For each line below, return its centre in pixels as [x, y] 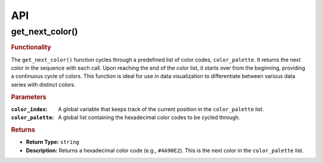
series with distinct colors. [43, 84]
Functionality [31, 48]
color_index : [29, 109]
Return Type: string [53, 142]
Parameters [29, 97]
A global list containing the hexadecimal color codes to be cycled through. [149, 117]
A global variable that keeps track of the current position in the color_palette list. [161, 109]
